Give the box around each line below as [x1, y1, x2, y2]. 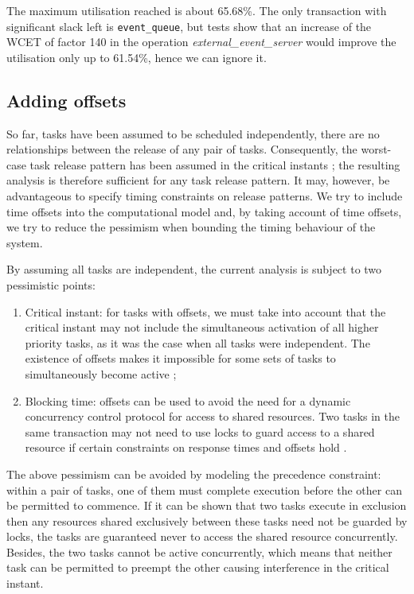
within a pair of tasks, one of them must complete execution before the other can [6, 481, 402, 498]
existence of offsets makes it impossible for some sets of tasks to [25, 350, 336, 367]
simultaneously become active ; [25, 365, 177, 382]
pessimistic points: [6, 276, 96, 293]
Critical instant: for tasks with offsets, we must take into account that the [25, 303, 386, 320]
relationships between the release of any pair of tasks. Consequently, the [6, 141, 357, 157]
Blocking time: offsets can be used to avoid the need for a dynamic [25, 392, 351, 409]
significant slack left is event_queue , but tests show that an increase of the [6, 17, 372, 34]
